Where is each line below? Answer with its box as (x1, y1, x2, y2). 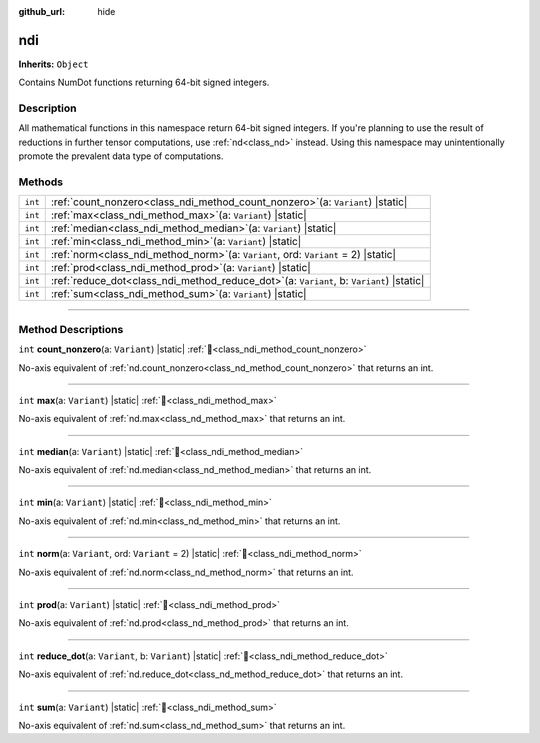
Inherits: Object (18, 58, 89, 70)
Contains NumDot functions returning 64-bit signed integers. (18, 76, 270, 89)
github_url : (18, 6, 65, 17)
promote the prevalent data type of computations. (18, 150, 224, 162)
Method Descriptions (18, 322, 124, 336)
